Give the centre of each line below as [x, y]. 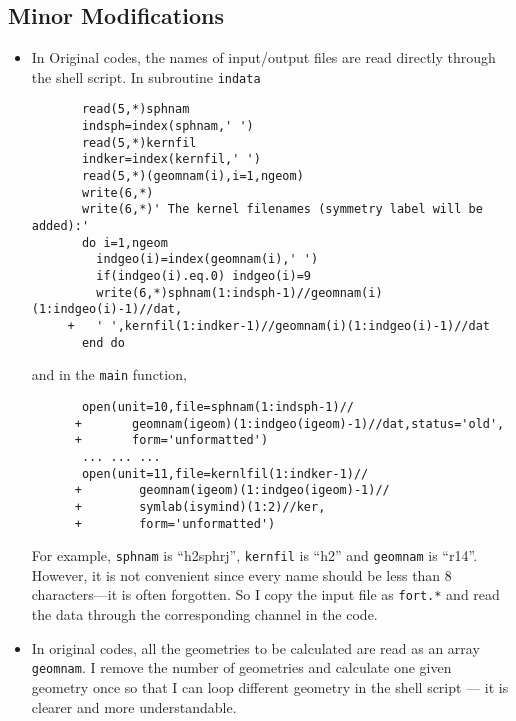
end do [103, 342]
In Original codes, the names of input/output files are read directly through [263, 57]
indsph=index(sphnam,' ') [167, 126]
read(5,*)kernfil [139, 142]
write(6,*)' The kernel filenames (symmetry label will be [282, 209]
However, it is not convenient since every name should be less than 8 [241, 574]
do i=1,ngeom [124, 242]
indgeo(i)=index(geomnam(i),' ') [207, 259]
